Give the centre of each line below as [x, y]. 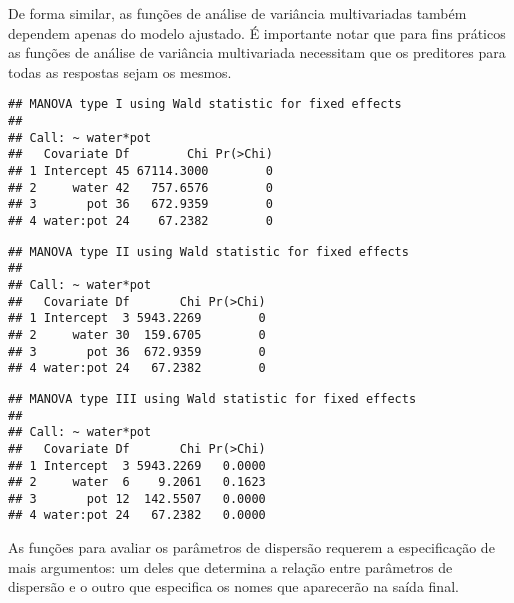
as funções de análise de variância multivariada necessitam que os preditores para [257, 52]
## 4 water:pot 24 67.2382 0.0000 [137, 515]
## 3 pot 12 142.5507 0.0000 [137, 498]
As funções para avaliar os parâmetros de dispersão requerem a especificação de [251, 547]
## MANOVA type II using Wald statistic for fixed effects [208, 251]
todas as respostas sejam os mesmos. [120, 71]
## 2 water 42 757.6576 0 [140, 187]
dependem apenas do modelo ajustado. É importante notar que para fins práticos [257, 32]
